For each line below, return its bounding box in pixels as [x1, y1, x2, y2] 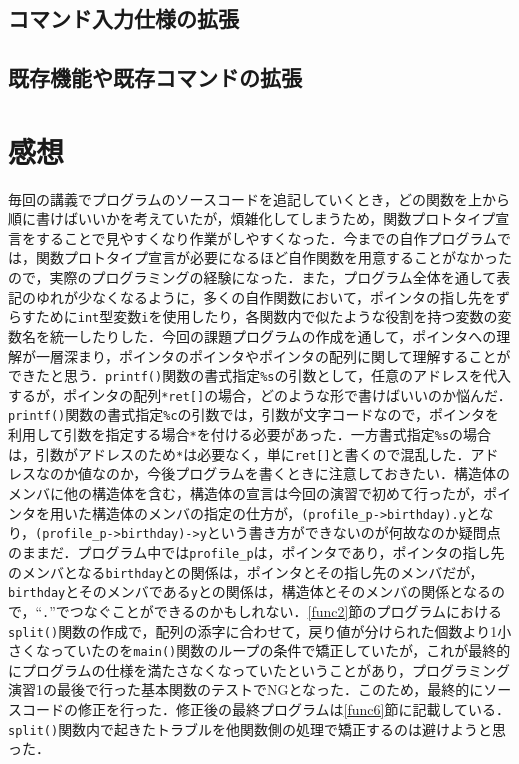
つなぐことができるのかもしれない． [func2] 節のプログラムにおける [69, 600, 503, 621]
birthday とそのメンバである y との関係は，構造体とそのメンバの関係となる [8, 581, 491, 602]
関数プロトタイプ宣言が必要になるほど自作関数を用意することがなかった [35, 247, 512, 268]
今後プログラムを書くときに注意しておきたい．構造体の [147, 463, 510, 484]
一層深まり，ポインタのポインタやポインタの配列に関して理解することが [35, 345, 511, 366]
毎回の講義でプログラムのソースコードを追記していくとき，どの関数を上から [8, 188, 511, 209]
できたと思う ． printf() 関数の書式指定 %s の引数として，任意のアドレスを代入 [8, 365, 512, 386]
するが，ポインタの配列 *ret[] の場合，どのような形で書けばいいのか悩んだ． [8, 384, 512, 405]
